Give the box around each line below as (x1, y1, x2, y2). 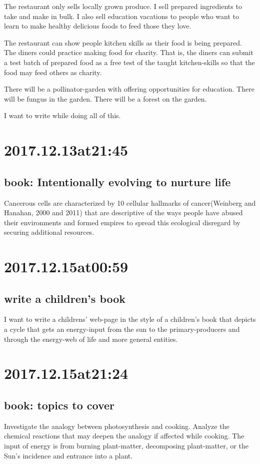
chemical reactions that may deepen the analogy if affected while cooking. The (4, 430, 244, 441)
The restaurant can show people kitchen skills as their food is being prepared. (4, 37, 242, 48)
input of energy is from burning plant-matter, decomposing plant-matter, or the (4, 440, 248, 451)
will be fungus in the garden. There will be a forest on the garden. (4, 93, 207, 104)
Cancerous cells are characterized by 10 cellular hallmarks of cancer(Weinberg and (4, 197, 256, 208)
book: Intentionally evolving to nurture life (4, 174, 231, 189)
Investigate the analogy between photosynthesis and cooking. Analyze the (4, 420, 229, 431)
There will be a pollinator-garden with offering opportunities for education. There (4, 84, 254, 94)
